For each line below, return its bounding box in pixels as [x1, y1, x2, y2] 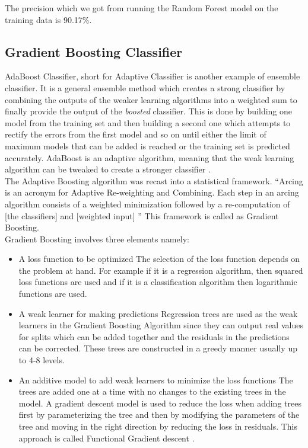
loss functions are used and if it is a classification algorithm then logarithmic [18, 276, 297, 288]
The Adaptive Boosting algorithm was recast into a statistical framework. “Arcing [5, 174, 303, 187]
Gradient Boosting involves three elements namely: [5, 232, 189, 245]
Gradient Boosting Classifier [5, 42, 183, 60]
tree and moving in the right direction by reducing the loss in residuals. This [18, 420, 298, 433]
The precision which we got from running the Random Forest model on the [5, 2, 278, 14]
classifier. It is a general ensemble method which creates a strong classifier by [5, 81, 285, 94]
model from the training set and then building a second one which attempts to [5, 116, 291, 129]
